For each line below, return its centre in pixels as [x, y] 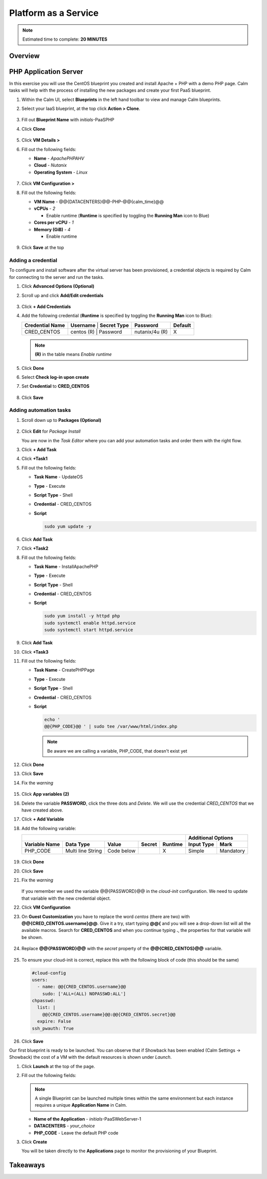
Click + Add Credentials [46, 307]
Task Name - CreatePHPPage [64, 670]
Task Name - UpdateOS [58, 477]
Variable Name [42, 844]
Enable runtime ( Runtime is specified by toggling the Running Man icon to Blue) [128, 215]
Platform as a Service [54, 13]
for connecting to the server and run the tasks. [57, 277]
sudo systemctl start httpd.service [89, 630]
